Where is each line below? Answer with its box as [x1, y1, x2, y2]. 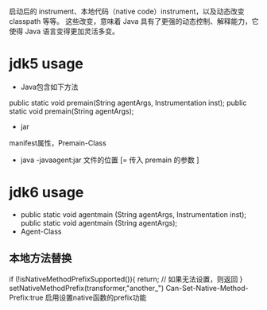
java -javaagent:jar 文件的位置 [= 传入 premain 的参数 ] [20, 155, 199, 165]
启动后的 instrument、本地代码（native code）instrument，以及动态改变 [9, 6, 245, 17]
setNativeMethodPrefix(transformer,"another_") [9, 283, 164, 293]
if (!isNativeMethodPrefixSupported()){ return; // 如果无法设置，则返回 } [9, 274, 243, 284]
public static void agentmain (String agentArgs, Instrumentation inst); [20, 210, 247, 219]
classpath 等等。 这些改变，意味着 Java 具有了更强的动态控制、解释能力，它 [9, 17, 259, 26]
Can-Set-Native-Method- [165, 283, 249, 293]
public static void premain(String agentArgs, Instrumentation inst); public [9, 98, 247, 108]
